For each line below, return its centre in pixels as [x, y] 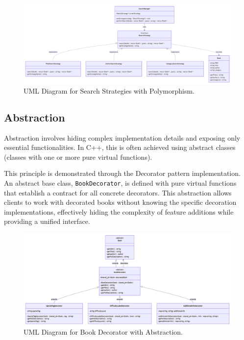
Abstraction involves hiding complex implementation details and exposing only [122, 137]
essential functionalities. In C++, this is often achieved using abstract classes [120, 147]
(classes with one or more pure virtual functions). [78, 157]
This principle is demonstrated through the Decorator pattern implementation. [122, 173]
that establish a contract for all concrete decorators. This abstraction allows [118, 192]
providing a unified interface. [47, 221]
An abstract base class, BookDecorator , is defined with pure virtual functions [120, 182]
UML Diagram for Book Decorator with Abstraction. [103, 331]
